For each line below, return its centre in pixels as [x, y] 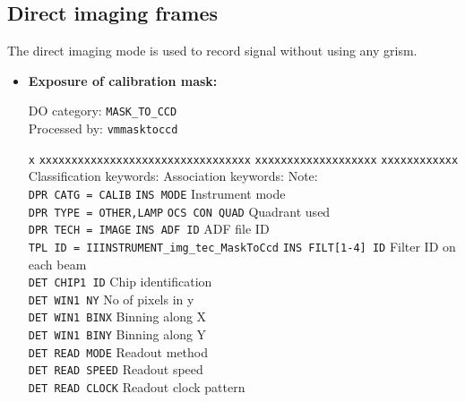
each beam [57, 264]
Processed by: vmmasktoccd [103, 128]
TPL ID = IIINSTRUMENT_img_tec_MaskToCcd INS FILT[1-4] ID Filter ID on [242, 246]
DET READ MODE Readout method [118, 351]
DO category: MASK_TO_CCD [103, 111]
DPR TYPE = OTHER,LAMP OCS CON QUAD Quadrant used [179, 211]
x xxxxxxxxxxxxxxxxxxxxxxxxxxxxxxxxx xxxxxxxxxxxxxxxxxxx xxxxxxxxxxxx [243, 160]
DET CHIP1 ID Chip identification [120, 282]
